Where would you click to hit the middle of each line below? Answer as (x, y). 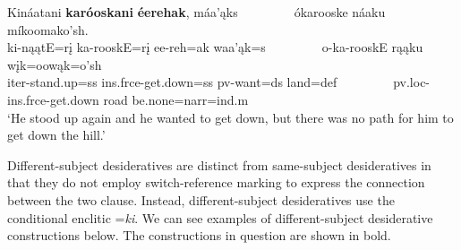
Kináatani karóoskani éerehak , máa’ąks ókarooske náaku (196, 12)
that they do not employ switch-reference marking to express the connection (216, 182)
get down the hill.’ (56, 135)
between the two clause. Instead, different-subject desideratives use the (201, 199)
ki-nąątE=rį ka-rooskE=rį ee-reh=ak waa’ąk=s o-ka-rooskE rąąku (215, 47)
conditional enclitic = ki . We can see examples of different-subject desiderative (220, 217)
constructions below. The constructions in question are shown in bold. (199, 235)
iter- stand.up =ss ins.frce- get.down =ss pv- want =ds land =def (172, 82)
